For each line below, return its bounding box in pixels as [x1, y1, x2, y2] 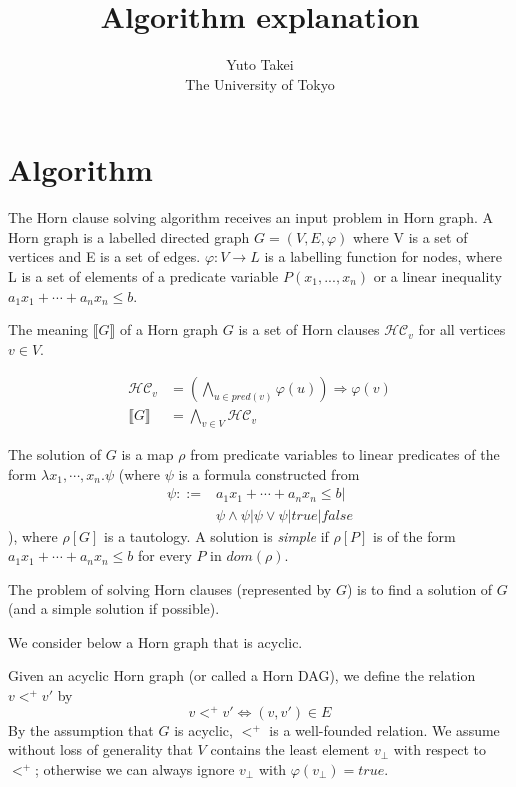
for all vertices [418, 319, 506, 340]
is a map [121, 444, 174, 465]
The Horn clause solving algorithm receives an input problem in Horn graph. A [8, 207, 494, 228]
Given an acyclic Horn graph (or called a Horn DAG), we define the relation [8, 665, 476, 686]
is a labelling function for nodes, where [264, 246, 502, 267]
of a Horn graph [119, 319, 219, 340]
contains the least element [210, 739, 370, 760]
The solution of [8, 444, 102, 465]
